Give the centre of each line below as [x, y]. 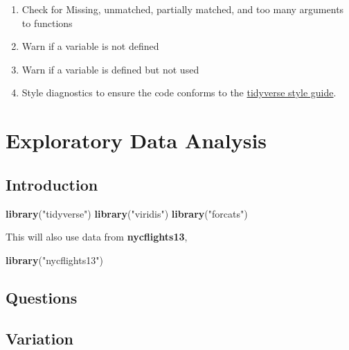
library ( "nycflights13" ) [54, 260]
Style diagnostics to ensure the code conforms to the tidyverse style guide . [179, 93]
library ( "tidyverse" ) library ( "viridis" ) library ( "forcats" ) [127, 213]
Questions [42, 297]
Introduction [52, 184]
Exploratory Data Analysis [136, 140]
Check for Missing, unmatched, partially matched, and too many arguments [183, 9]
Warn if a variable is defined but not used [110, 69]
